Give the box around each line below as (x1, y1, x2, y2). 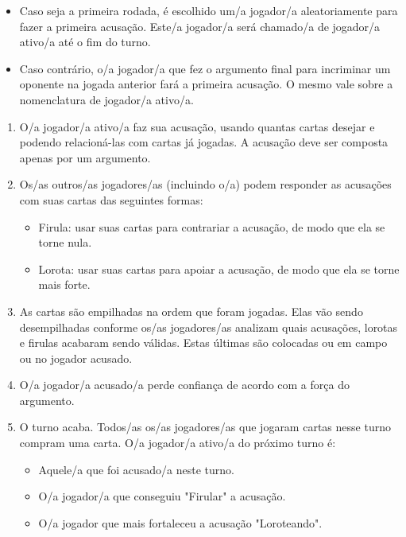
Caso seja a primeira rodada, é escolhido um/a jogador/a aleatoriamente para (19, 2, 398, 18)
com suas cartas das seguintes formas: (19, 191, 203, 208)
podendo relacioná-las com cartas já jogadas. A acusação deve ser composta (19, 134, 389, 150)
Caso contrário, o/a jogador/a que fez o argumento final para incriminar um (19, 60, 391, 76)
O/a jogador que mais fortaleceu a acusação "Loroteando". (38, 514, 323, 531)
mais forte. (38, 276, 91, 293)
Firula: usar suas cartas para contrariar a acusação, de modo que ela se (38, 218, 385, 235)
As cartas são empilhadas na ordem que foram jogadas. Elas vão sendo (19, 302, 363, 319)
